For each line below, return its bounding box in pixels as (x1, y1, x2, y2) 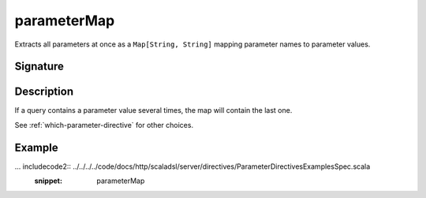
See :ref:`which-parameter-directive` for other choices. (14, 120, 193, 129)
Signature (14, 60, 65, 73)
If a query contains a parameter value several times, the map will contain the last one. (14, 106, 293, 115)
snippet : (34, 176, 63, 185)
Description (14, 85, 74, 99)
